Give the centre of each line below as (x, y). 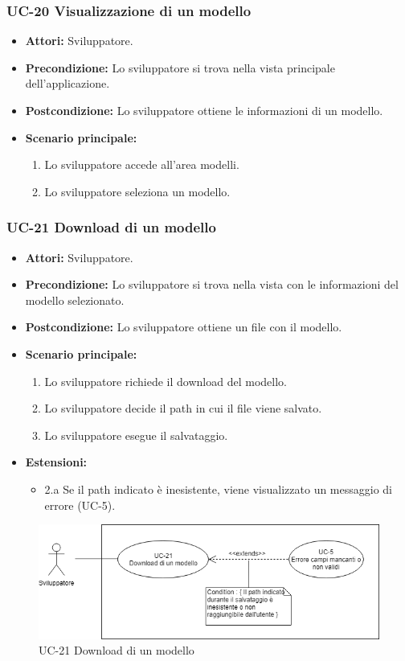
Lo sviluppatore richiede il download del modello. (166, 381)
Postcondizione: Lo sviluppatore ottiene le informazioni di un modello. (204, 110)
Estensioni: (56, 462)
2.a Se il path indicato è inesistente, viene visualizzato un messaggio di (219, 489)
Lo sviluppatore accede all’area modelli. (142, 164)
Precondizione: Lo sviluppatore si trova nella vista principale (180, 67)
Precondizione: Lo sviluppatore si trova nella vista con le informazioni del (212, 284)
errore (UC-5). (80, 505)
